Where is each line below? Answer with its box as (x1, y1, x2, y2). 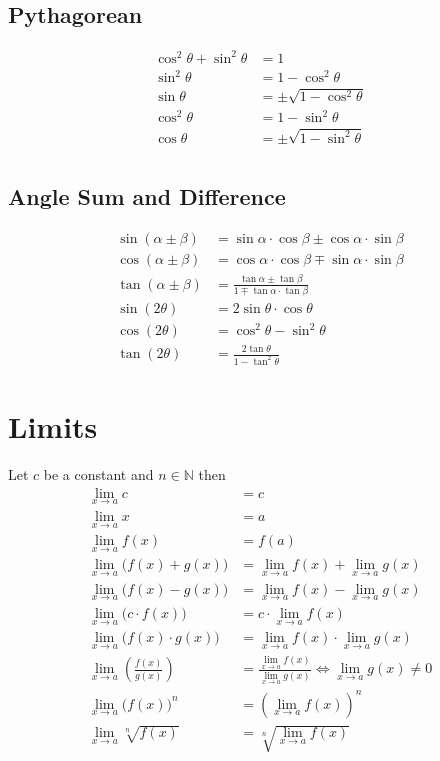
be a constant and (43, 464, 154, 485)
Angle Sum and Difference (8, 181, 286, 212)
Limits (8, 406, 98, 447)
